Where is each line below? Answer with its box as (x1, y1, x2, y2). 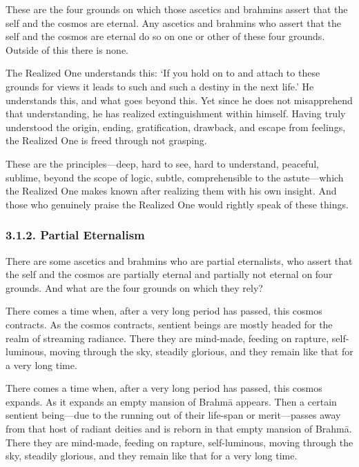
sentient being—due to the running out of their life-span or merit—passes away (6, 408, 341, 422)
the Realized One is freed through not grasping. (6, 133, 207, 148)
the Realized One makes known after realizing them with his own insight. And (6, 183, 337, 198)
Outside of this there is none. (6, 42, 128, 57)
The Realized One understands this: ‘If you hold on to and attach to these (6, 66, 320, 80)
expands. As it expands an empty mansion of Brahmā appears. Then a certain (6, 394, 337, 408)
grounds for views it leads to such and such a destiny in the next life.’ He (6, 79, 314, 93)
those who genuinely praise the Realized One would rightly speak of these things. (6, 197, 349, 211)
